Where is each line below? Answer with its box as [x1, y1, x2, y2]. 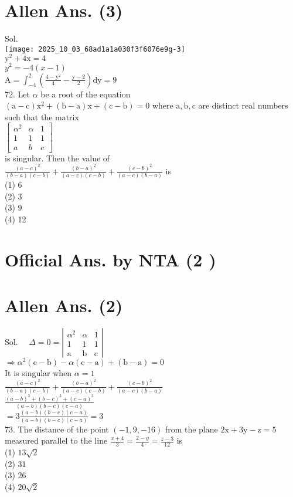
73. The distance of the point [5, 422, 109, 435]
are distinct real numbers [198, 99, 288, 111]
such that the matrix [5, 110, 79, 123]
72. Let [5, 87, 30, 100]
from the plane [165, 422, 218, 435]
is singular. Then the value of [5, 151, 110, 164]
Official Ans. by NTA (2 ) [5, 247, 216, 271]
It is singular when [5, 367, 72, 379]
